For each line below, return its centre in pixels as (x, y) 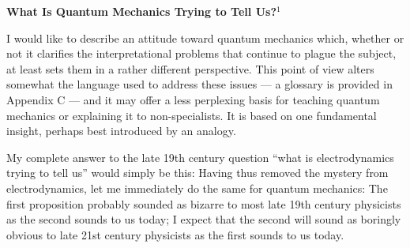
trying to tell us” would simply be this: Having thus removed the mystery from (197, 173)
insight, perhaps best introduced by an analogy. (121, 131)
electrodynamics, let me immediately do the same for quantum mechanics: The (197, 188)
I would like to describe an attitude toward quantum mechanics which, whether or (205, 38)
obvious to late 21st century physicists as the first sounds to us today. (175, 234)
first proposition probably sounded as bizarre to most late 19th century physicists (204, 203)
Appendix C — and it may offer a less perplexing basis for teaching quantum (193, 99)
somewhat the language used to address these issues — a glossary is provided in (199, 84)
